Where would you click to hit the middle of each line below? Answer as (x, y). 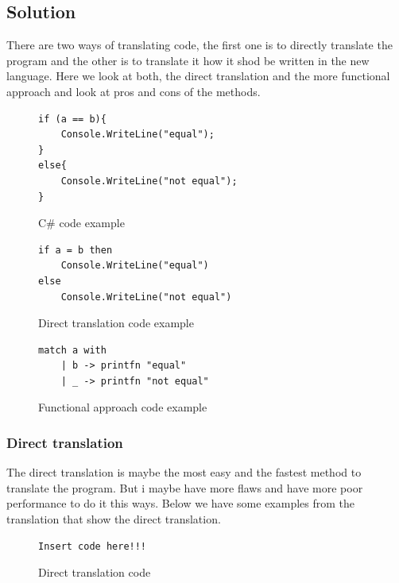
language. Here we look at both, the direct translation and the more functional (198, 76)
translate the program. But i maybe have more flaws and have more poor (185, 487)
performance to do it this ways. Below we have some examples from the (181, 503)
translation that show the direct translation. (114, 519)
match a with (72, 350)
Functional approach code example (123, 407)
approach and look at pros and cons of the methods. (134, 91)
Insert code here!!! (93, 546)
